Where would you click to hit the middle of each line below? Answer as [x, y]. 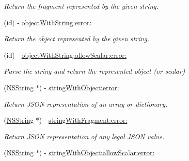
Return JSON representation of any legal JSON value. [84, 136]
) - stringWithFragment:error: [83, 120]
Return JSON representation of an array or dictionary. [86, 104]
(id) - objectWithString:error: [48, 22]
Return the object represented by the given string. [77, 39]
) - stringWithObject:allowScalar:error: [97, 153]
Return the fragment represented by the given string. [81, 6]
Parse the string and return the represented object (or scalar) [94, 71]
